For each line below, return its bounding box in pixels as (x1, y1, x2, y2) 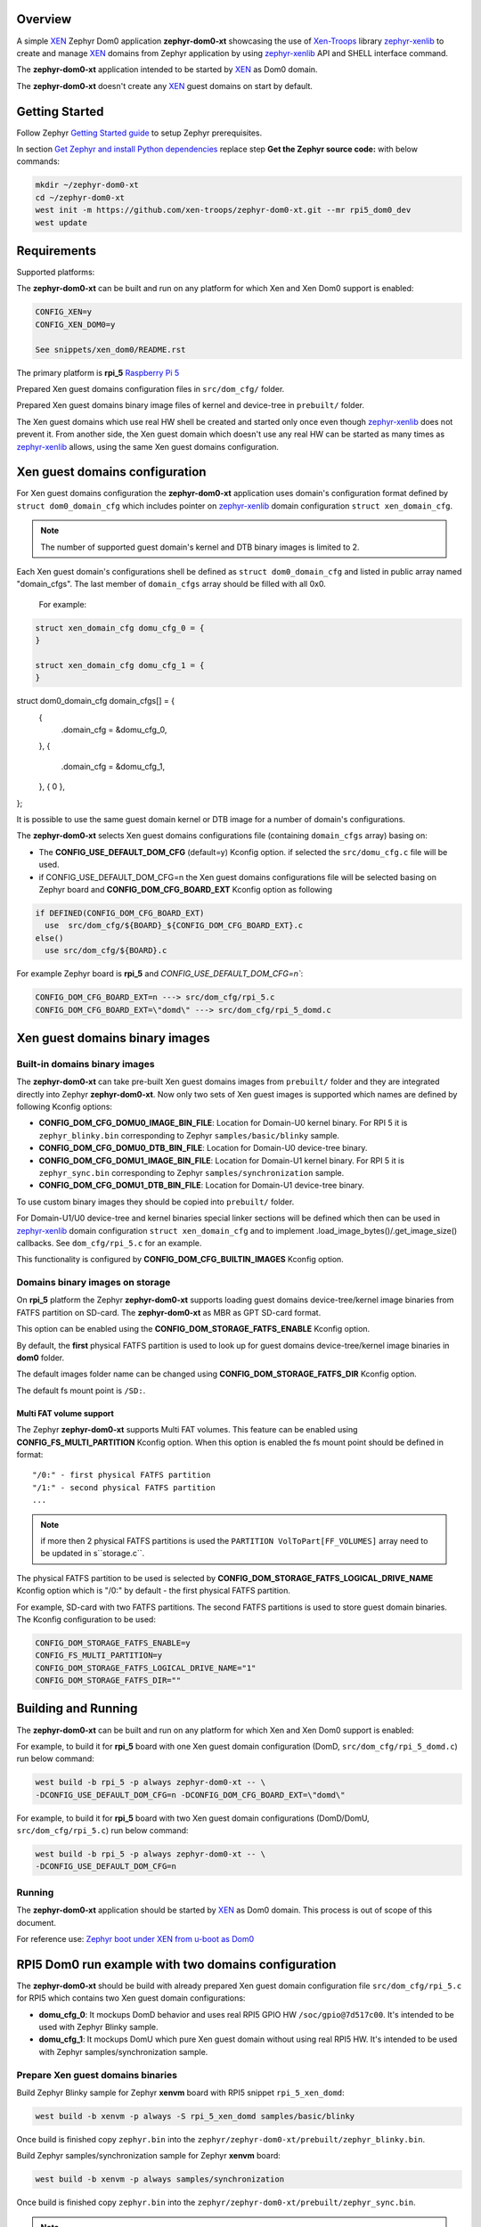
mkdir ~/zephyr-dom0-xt (35, 180, 140, 191)
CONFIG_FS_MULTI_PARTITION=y (35, 1651, 163, 1660)
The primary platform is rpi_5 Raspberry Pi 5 (16, 367, 180, 378)
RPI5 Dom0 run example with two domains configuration (16, 1956, 337, 1972)
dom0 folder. (16, 1352, 65, 1363)
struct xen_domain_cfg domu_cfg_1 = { (35, 660, 205, 670)
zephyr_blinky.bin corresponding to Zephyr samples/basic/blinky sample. (38, 1130, 340, 1140)
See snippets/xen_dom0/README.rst (35, 344, 186, 355)
